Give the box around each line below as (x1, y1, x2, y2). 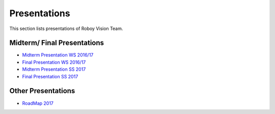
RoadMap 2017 (22, 100, 53, 106)
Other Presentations (9, 87, 75, 95)
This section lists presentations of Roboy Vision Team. (9, 25, 123, 32)
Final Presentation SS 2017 (22, 73, 78, 79)
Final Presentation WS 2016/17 (22, 59, 86, 65)
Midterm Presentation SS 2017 (22, 66, 86, 72)
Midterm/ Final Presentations (9, 39, 104, 47)
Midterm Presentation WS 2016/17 (22, 52, 94, 58)
